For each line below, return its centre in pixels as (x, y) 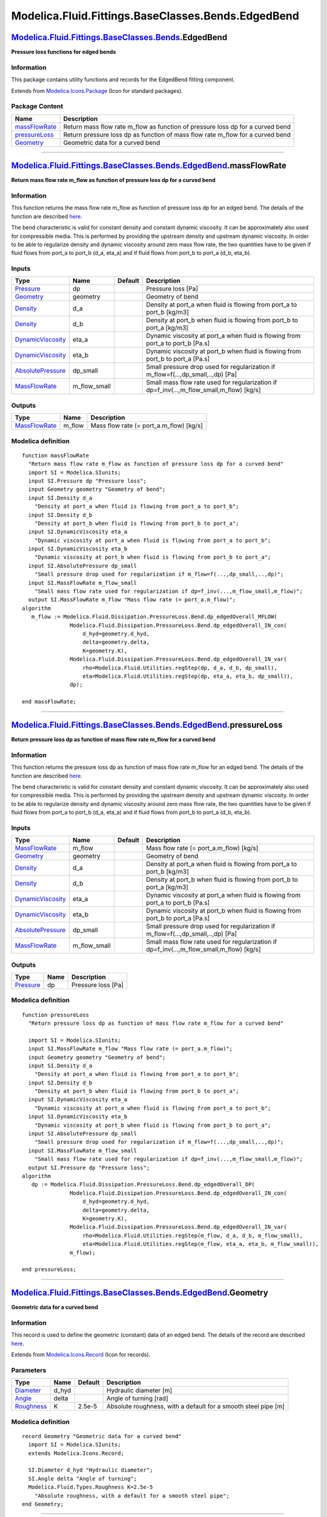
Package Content (37, 106)
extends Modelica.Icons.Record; (76, 1453)
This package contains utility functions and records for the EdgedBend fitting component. (123, 79)
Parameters (29, 1370)
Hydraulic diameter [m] (139, 1391)
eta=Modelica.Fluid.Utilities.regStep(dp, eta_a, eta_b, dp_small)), (188, 676)
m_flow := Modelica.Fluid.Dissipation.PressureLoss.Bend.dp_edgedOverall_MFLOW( (154, 617)
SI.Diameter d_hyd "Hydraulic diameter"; (91, 1470)
